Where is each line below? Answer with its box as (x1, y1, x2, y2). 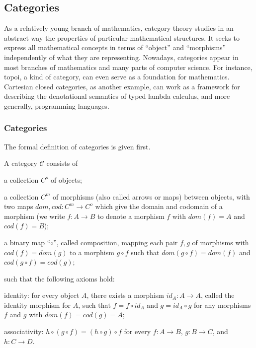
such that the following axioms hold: (4, 273, 115, 283)
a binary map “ (4, 237, 51, 247)
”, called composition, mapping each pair (53, 237, 178, 247)
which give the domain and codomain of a (95, 201, 223, 211)
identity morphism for (4, 299, 71, 310)
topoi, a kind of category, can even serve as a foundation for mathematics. (4, 71, 230, 82)
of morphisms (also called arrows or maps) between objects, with (52, 191, 250, 202)
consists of (46, 158, 78, 168)
